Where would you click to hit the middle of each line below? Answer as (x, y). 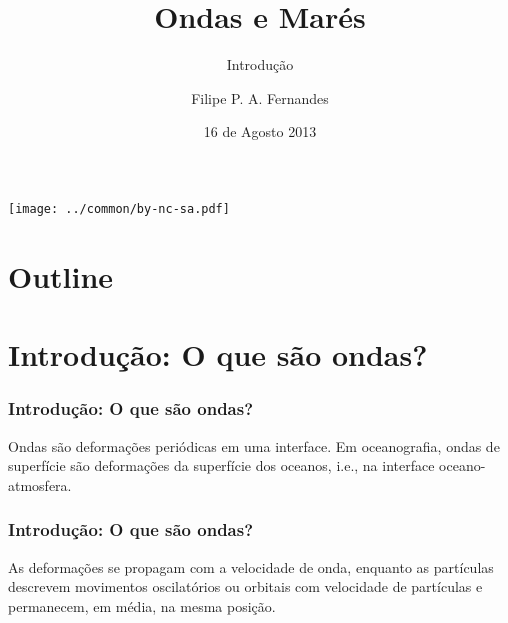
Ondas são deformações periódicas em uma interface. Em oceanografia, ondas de (254, 445)
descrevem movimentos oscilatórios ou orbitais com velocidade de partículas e (245, 586)
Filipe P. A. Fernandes (260, 97)
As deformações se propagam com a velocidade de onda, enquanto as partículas (251, 566)
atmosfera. (40, 484)
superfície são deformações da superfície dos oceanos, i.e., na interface (221, 465)
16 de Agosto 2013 (260, 131)
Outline (61, 275)
